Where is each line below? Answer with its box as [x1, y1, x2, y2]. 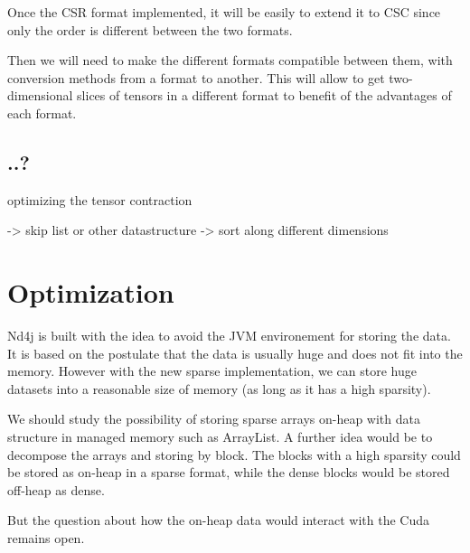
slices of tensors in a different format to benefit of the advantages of [77, 86, 452, 105]
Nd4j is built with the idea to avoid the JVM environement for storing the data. [7, 326, 451, 345]
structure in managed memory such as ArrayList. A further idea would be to [7, 427, 433, 446]
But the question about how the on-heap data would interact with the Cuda [7, 511, 429, 530]
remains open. [7, 529, 85, 548]
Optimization [7, 274, 174, 311]
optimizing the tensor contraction [7, 190, 193, 209]
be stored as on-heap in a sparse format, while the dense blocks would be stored [7, 463, 450, 482]
